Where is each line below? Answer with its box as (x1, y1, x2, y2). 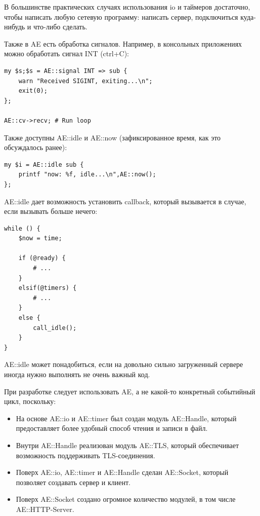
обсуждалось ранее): (4, 142, 67, 153)
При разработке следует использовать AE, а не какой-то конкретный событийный (4, 386, 255, 396)
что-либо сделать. (33, 21, 88, 32)
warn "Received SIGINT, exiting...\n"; (18, 77, 153, 85)
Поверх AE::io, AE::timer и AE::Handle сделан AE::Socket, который (16, 467, 229, 477)
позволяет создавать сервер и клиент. (16, 476, 131, 487)
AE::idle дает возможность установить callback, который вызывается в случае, (4, 196, 246, 206)
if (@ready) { (18, 254, 66, 262)
